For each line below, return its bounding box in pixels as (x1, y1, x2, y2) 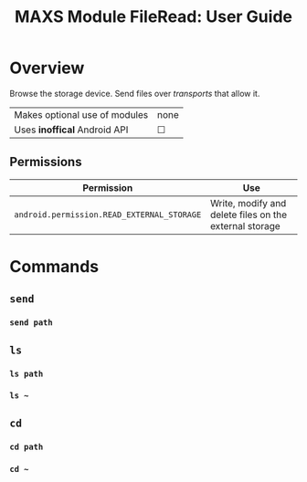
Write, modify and (209, 196, 287, 209)
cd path (9, 441, 44, 452)
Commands (9, 256, 100, 277)
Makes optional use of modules (14, 108, 149, 120)
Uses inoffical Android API (14, 123, 129, 136)
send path (9, 318, 53, 328)
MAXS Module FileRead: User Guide (15, 6, 292, 27)
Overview (9, 58, 85, 79)
